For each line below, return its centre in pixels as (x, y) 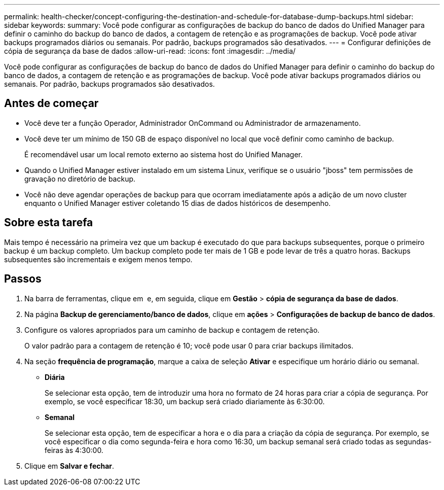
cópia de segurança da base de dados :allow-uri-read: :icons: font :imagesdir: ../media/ (150, 51)
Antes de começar (51, 103)
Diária (55, 377)
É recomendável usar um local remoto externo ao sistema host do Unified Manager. (164, 154)
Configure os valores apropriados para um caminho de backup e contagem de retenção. (172, 330)
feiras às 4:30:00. (74, 450)
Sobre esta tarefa (49, 223)
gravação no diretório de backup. (80, 179)
